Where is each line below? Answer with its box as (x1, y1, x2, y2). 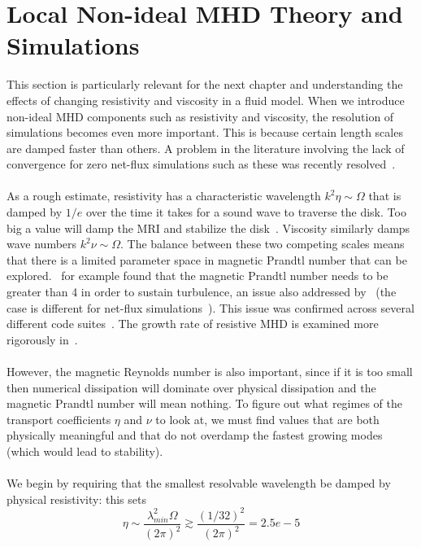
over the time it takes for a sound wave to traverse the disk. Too (85, 203, 406, 221)
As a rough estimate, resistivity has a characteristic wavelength (7, 187, 321, 204)
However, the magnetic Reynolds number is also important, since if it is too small (7, 363, 413, 379)
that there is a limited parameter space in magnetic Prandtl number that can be (7, 251, 407, 268)
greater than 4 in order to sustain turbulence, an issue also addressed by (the (7, 283, 397, 300)
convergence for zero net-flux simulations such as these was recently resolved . (7, 155, 396, 173)
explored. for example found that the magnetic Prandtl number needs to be (7, 267, 388, 284)
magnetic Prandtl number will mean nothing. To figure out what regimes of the (7, 395, 402, 412)
